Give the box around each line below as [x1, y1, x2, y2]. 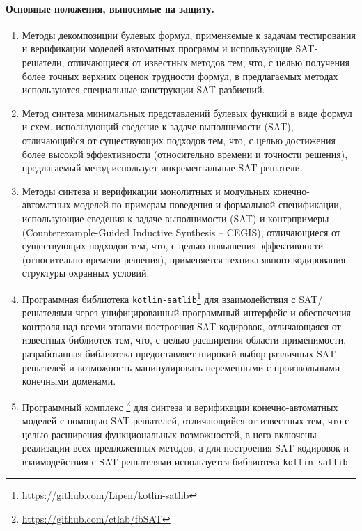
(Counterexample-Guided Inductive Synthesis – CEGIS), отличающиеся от [22, 224, 341, 239]
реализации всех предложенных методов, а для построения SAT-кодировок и [22, 440, 349, 455]
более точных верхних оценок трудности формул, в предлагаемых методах [22, 68, 338, 83]
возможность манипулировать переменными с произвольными [77, 360, 340, 374]
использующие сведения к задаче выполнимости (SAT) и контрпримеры [22, 210, 329, 225]
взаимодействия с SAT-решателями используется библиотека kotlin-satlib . [22, 454, 351, 468]
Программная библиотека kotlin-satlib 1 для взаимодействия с [22, 289, 296, 306]
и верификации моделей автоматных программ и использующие [22, 41, 292, 56]
